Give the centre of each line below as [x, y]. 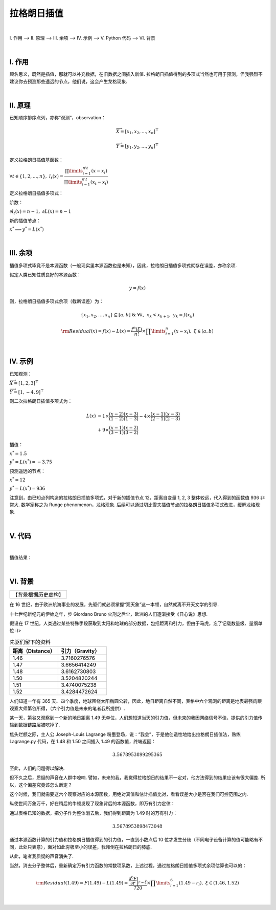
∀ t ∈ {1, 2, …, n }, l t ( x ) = [37, 177]
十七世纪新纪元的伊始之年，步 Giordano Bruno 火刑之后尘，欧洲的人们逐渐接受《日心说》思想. [109, 614]
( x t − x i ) [99, 183]
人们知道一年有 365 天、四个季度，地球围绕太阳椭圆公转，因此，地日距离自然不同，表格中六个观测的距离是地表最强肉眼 [136, 701]
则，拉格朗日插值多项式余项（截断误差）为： [56, 301]
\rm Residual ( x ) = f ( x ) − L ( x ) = [96, 331]
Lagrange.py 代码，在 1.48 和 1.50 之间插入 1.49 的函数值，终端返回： [83, 742]
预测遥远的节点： [27, 471]
